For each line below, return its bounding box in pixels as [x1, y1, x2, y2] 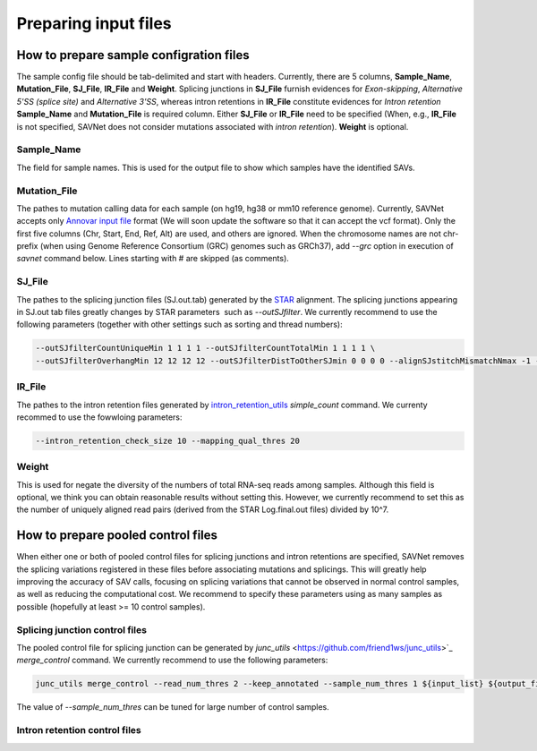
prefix [16, 241, 38, 252]
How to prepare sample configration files [16, 47, 250, 63]
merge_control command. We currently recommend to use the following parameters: [16, 654, 328, 666]
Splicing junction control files [16, 623, 148, 636]
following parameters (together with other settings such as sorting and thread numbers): [16, 319, 344, 330]
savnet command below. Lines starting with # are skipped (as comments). [16, 253, 290, 264]
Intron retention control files [16, 724, 142, 737]
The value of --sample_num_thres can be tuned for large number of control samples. [16, 702, 330, 713]
